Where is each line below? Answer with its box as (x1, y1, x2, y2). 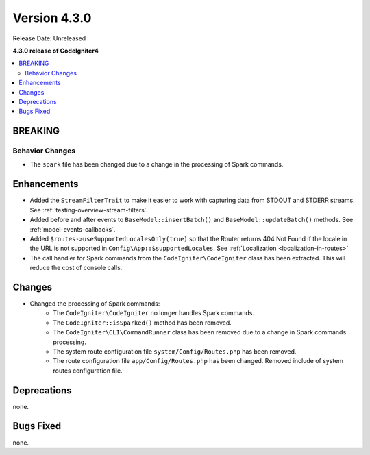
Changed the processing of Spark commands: (29, 299, 160, 308)
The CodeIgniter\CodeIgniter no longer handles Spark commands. (53, 309, 255, 317)
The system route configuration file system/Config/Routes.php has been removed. (53, 347, 297, 356)
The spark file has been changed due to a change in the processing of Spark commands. (29, 160, 284, 169)
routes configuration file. (53, 367, 123, 375)
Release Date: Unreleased (12, 34, 86, 42)
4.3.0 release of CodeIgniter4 (12, 47, 99, 55)
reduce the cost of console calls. (29, 264, 123, 272)
